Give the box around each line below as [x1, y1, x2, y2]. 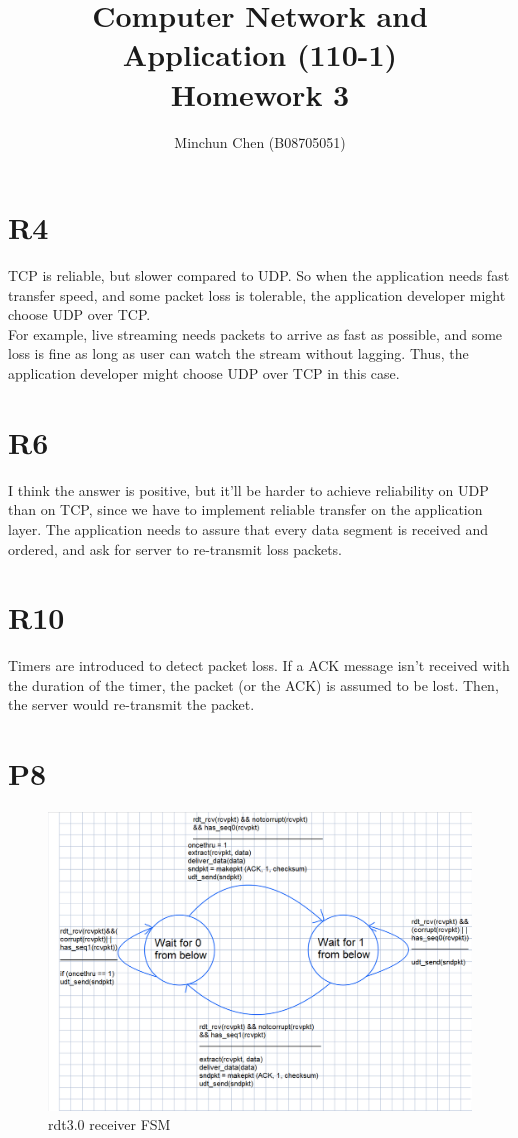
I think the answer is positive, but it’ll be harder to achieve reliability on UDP [8, 479, 489, 500]
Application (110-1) [122, 34, 398, 75]
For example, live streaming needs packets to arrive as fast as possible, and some [8, 323, 503, 344]
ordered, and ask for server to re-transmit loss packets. [8, 538, 342, 559]
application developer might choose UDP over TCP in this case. [8, 363, 400, 383]
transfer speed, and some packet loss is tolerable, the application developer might [8, 284, 506, 305]
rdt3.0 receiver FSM [48, 1114, 171, 1135]
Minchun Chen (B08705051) [174, 131, 346, 152]
